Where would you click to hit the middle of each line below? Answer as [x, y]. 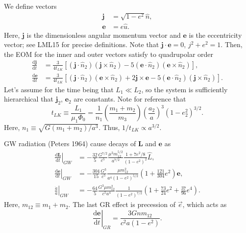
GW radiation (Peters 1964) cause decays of [70, 143]
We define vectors [30, 6]
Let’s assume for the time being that [59, 89]
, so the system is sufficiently [184, 89]
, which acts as [205, 204]
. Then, [232, 44]
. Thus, [109, 127]
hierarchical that [29, 99]
